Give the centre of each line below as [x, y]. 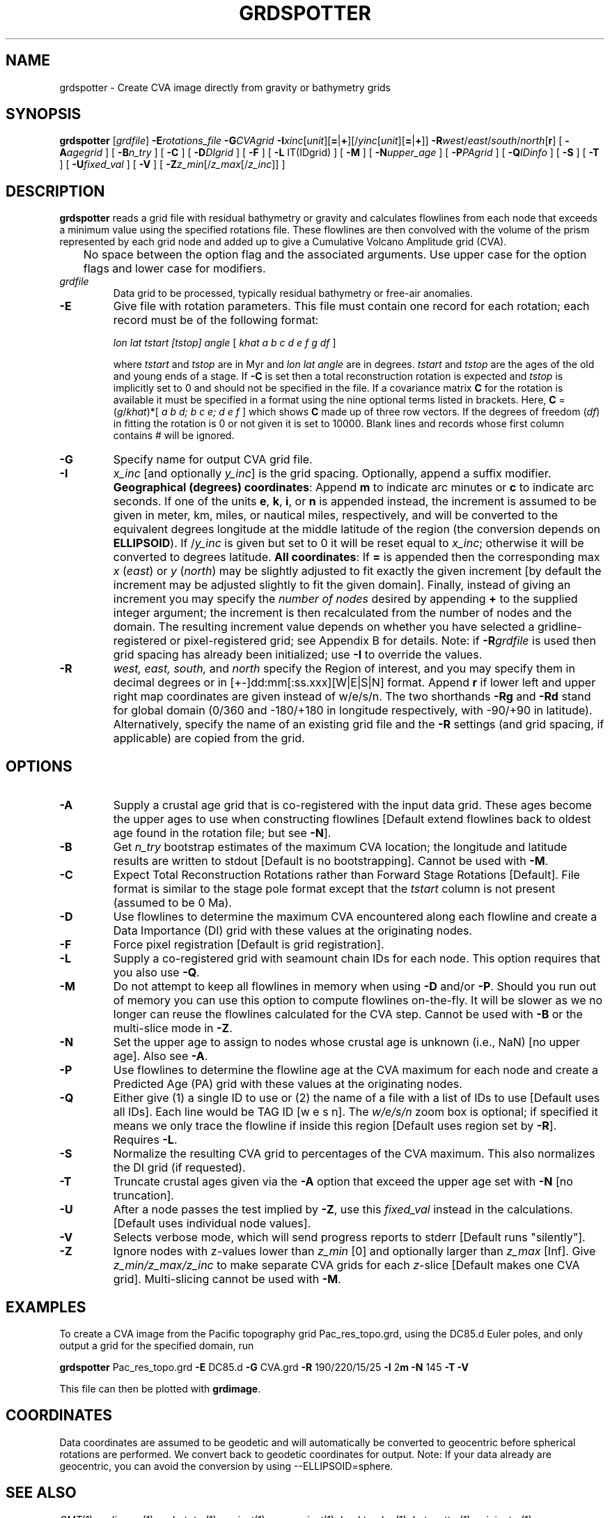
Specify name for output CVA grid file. [213, 460]
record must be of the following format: [216, 320]
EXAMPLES [46, 1307]
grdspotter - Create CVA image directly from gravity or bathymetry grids [225, 87]
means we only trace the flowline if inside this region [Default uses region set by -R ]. [335, 1126]
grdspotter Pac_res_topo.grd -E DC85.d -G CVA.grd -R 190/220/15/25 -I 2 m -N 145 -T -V [264, 1367]
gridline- [560, 627]
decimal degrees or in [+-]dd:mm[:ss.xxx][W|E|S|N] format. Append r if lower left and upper [354, 683]
